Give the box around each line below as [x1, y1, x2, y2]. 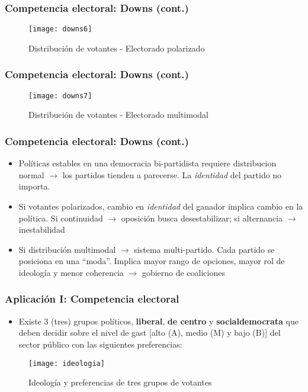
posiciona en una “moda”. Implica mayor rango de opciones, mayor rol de [18, 255, 285, 267]
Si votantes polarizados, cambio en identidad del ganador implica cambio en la [18, 200, 303, 212]
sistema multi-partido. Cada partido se [134, 243, 275, 255]
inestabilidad [18, 223, 65, 236]
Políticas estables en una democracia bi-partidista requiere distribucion [18, 157, 277, 169]
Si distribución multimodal [18, 243, 116, 255]
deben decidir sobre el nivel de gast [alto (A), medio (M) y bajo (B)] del [18, 326, 281, 339]
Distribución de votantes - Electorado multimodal [28, 108, 208, 121]
